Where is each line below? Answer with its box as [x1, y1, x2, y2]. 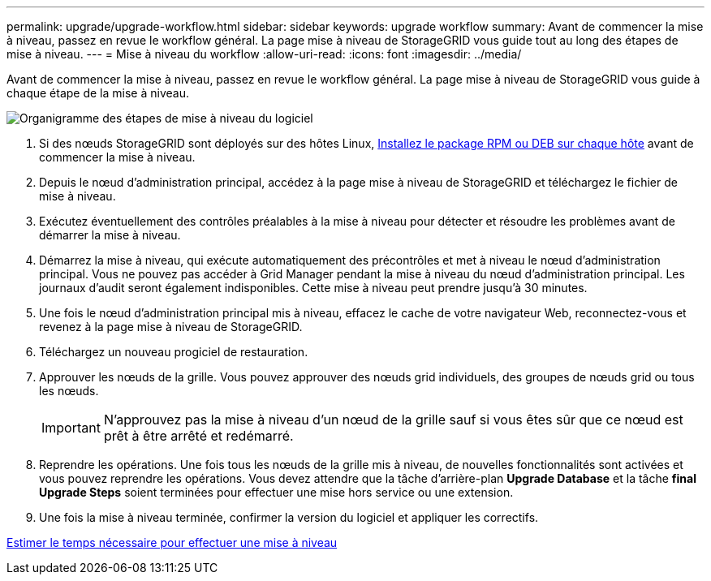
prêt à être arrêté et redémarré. [103, 428, 294, 444]
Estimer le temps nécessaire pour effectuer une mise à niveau [6, 536, 338, 549]
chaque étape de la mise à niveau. [6, 86, 189, 100]
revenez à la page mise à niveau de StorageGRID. [39, 320, 303, 334]
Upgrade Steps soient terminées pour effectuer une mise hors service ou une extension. [39, 485, 514, 499]
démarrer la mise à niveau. [39, 228, 181, 242]
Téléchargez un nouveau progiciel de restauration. [39, 345, 308, 359]
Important [41, 420, 101, 436]
